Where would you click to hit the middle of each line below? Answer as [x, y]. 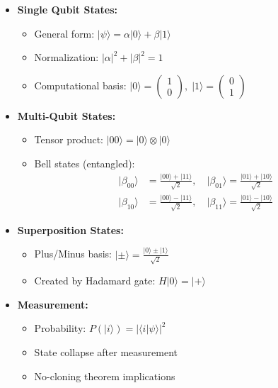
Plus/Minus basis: [73, 254]
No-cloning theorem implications [105, 376]
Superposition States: [70, 229]
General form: [64, 33]
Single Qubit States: [67, 9]
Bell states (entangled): [85, 163]
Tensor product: [69, 139]
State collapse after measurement [106, 352]
